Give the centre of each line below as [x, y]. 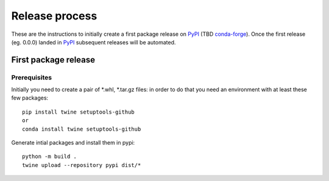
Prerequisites [31, 77]
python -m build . [50, 157]
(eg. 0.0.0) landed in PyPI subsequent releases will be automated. [94, 42]
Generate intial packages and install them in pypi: [73, 143]
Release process [54, 16]
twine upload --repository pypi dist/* [82, 165]
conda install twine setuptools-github [82, 129]
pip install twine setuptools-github [79, 112]
